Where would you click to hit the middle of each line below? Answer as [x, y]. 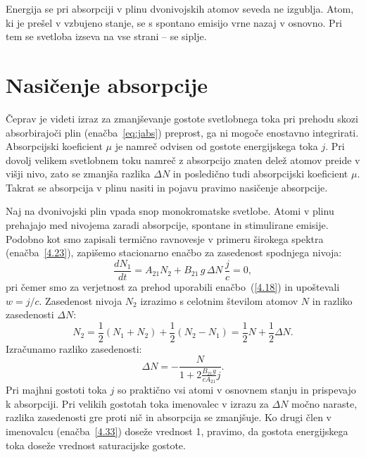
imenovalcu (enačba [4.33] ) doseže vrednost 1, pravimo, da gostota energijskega [177, 431]
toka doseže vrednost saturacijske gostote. [96, 445]
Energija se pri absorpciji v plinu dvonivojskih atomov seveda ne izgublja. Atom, [180, 8]
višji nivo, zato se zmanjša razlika [78, 174]
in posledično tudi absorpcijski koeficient [260, 174]
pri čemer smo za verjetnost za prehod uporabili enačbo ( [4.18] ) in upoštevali [173, 286]
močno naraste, [324, 403]
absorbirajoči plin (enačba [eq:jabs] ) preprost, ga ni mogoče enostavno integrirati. [182, 132]
